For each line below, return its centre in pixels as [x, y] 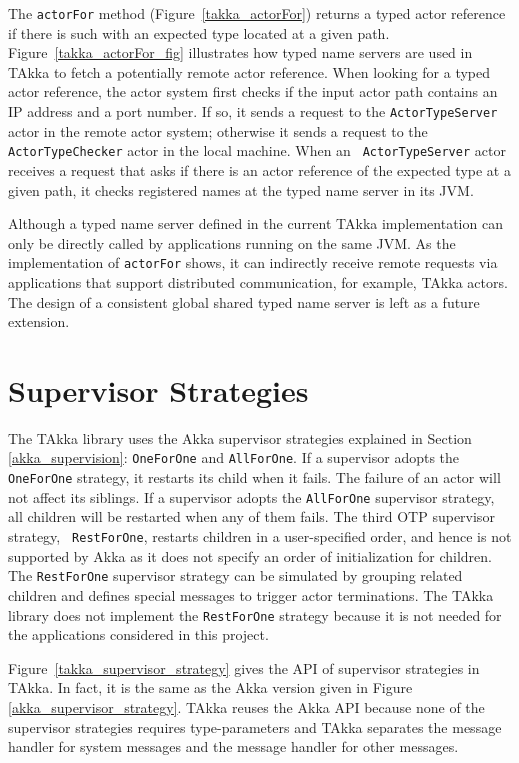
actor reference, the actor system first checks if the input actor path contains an [253, 91]
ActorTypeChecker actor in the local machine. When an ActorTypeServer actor [257, 150]
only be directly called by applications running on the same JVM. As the [232, 242]
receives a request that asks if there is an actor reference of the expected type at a [259, 169]
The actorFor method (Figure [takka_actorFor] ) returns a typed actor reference [257, 13]
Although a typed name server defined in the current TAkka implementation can [255, 223]
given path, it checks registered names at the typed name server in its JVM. [241, 189]
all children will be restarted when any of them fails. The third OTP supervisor [251, 516]
